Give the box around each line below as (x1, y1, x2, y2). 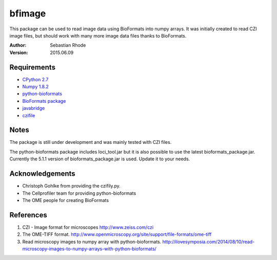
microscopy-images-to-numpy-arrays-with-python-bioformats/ (22, 246, 156, 252)
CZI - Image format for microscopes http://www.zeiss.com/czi (22, 224, 154, 230)
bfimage (9, 8, 46, 19)
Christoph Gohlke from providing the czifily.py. (22, 183, 121, 189)
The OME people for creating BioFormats (22, 197, 109, 203)
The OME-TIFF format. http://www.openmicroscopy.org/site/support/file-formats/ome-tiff (22, 231, 212, 237)
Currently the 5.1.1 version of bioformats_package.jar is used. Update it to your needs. (9, 156, 190, 162)
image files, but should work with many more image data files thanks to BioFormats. (9, 32, 187, 39)
